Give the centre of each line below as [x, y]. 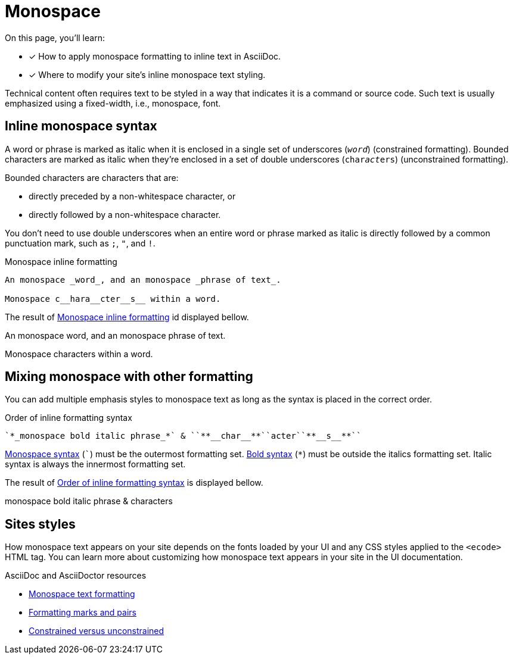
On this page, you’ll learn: [55, 38]
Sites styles [40, 524]
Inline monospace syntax [81, 126]
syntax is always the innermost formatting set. [95, 464]
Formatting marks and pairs [83, 613]
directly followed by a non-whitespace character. [125, 214]
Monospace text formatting [82, 594]
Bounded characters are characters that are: [92, 177]
